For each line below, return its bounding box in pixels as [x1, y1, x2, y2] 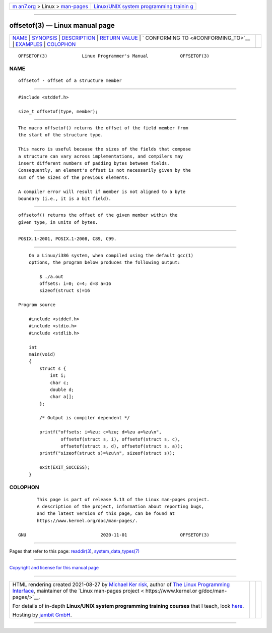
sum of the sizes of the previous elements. [18, 174, 130, 180]
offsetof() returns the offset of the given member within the [18, 212, 178, 218]
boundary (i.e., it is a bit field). [18, 196, 112, 202]
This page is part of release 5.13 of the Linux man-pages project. [37, 497, 210, 502]
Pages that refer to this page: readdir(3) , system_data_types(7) [9, 548, 140, 554]
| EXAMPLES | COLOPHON [12, 40, 76, 47]
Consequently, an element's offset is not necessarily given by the [18, 167, 191, 173]
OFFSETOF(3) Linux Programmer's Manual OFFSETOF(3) [18, 53, 210, 59]
